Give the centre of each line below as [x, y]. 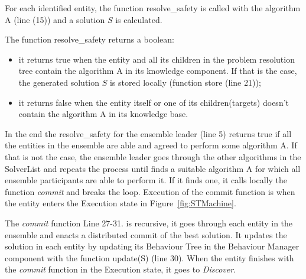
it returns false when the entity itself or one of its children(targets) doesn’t [154, 102]
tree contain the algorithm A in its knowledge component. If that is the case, [158, 71]
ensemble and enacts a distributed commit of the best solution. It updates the [146, 234]
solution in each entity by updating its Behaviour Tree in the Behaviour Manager [152, 246]
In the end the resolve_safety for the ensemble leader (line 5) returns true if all [148, 133]
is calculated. [139, 19]
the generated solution [59, 82]
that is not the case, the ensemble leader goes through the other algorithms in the [153, 156]
